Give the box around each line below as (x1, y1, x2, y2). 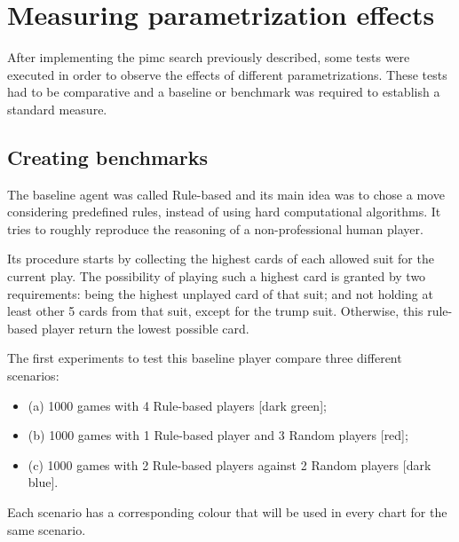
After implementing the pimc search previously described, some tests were (7, 48, 410, 67)
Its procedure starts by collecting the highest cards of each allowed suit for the (7, 249, 434, 268)
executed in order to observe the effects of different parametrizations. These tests (7, 65, 447, 83)
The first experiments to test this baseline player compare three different (7, 349, 402, 367)
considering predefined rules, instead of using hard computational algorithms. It (7, 202, 441, 221)
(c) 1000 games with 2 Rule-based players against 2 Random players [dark (28, 455, 431, 474)
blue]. (28, 473, 59, 491)
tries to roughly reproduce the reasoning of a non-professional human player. (7, 219, 423, 238)
